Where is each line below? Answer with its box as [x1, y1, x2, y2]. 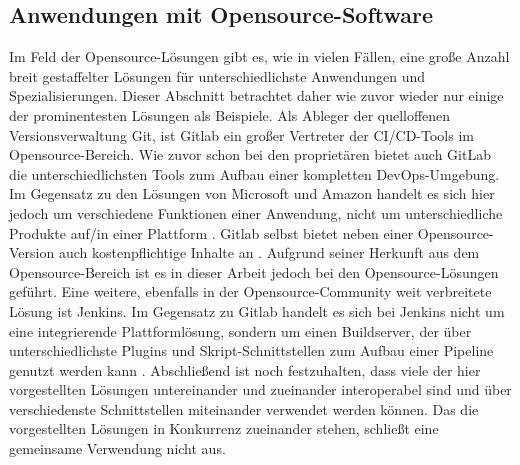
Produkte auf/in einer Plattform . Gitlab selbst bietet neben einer [9, 222, 414, 243]
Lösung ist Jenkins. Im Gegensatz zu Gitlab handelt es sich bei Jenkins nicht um [9, 300, 505, 321]
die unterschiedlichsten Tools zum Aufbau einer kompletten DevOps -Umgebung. [9, 163, 500, 184]
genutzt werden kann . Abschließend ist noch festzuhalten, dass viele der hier [9, 359, 481, 380]
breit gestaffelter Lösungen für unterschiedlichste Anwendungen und [9, 65, 426, 86]
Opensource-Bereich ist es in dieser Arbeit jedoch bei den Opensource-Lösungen [9, 261, 499, 282]
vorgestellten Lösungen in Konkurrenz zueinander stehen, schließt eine [9, 418, 439, 439]
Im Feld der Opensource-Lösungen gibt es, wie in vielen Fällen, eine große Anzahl [9, 46, 510, 67]
